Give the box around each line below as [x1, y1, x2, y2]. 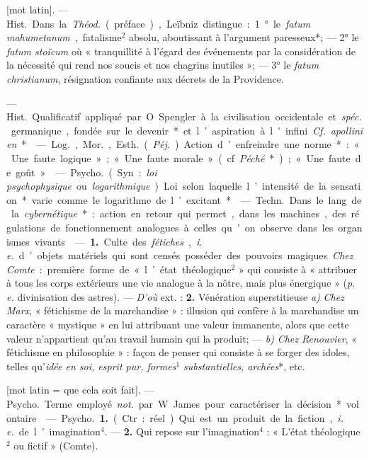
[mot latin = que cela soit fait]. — [6, 382, 154, 397]
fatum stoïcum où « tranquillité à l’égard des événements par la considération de [6, 43, 356, 58]
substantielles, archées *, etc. [183, 358, 305, 373]
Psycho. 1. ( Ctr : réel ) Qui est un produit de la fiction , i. [61, 410, 344, 425]
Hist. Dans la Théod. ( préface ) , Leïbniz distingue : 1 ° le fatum [6, 16, 311, 30]
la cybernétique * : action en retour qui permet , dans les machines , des [11, 206, 346, 221]
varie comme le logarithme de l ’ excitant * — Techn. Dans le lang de [31, 192, 362, 207]
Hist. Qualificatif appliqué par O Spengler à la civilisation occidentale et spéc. [6, 109, 362, 124]
